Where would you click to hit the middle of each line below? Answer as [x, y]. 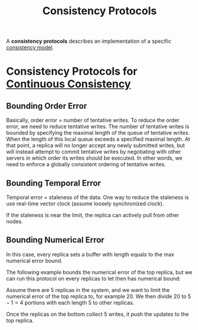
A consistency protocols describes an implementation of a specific [89, 41]
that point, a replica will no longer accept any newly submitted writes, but [95, 145]
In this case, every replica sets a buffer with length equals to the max [90, 254]
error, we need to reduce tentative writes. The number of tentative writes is [98, 126]
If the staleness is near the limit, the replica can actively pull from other [93, 215]
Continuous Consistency [69, 84]
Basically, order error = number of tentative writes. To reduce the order [93, 120]
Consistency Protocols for [72, 72]
